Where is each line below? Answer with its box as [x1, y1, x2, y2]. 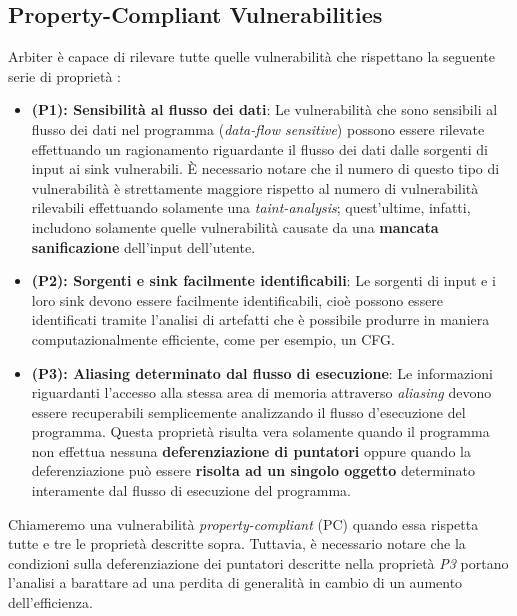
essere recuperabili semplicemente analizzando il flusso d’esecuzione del [31, 401, 466, 422]
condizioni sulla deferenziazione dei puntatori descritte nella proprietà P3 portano [8, 552, 509, 573]
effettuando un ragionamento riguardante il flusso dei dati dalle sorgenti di [31, 138, 488, 159]
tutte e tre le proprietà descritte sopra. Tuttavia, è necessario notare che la [8, 533, 466, 554]
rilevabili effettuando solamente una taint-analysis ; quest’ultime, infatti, [31, 197, 471, 218]
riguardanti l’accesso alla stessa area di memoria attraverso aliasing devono [31, 382, 492, 403]
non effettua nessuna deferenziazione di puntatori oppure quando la [31, 440, 471, 461]
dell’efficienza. [8, 592, 93, 613]
